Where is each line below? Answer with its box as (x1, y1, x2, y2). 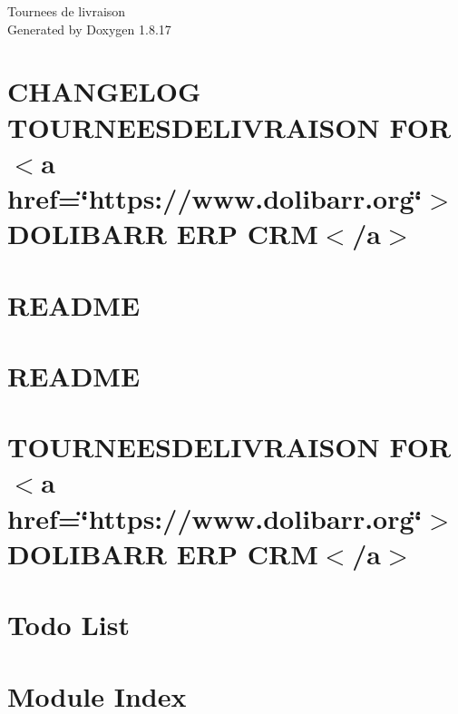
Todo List (7, 606, 130, 643)
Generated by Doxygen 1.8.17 (7, 19, 171, 38)
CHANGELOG (7, 73, 201, 110)
